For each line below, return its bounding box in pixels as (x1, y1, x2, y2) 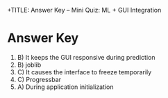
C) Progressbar (17, 75, 61, 83)
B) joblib (17, 60, 42, 69)
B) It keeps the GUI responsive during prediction (17, 53, 156, 61)
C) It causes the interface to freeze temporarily (17, 67, 152, 76)
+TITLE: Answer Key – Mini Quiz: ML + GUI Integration (7, 6, 162, 14)
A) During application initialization (17, 83, 114, 91)
